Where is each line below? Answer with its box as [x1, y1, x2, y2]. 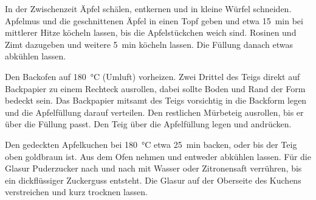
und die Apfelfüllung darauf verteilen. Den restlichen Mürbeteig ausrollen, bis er [5, 105, 304, 118]
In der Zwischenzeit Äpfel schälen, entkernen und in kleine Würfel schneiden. [5, 2, 292, 15]
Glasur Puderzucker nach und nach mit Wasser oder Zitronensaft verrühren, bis [5, 162, 302, 175]
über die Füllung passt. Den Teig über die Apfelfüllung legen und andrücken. [5, 118, 292, 130]
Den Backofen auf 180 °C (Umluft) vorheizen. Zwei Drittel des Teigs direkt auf [5, 70, 300, 82]
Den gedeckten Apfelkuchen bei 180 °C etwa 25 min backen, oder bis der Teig [5, 138, 297, 150]
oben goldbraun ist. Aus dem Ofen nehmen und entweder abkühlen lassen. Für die [5, 150, 311, 162]
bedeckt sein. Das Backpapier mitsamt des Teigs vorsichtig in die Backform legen [5, 94, 307, 107]
